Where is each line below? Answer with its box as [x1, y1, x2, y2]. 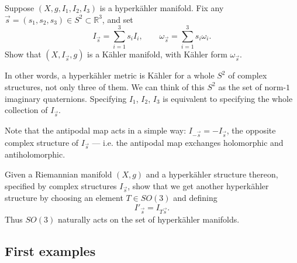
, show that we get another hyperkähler [127, 179, 269, 192]
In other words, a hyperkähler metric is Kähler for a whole [5, 69, 215, 81]
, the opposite [226, 124, 276, 136]
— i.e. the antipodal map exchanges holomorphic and [92, 136, 284, 148]
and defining [173, 192, 217, 204]
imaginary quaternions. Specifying [5, 92, 127, 104]
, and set [102, 13, 133, 25]
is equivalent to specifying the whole [163, 92, 293, 104]
